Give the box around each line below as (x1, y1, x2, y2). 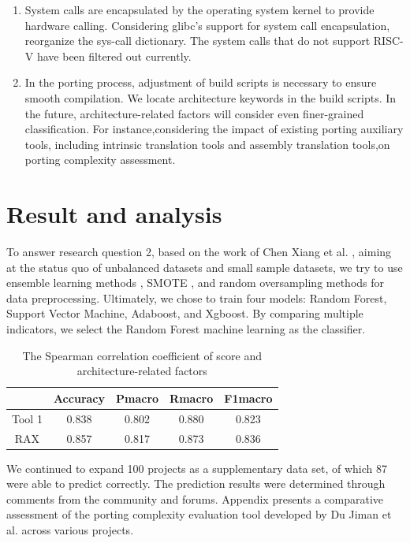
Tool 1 (12, 410, 43, 426)
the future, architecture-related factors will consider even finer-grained (24, 105, 364, 121)
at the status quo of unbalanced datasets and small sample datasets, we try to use (6, 258, 403, 275)
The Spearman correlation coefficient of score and (22, 347, 263, 363)
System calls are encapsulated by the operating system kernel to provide (24, 2, 375, 17)
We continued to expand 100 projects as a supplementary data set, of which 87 (6, 459, 387, 476)
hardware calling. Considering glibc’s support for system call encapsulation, (24, 17, 390, 33)
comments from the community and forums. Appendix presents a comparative (6, 490, 384, 507)
